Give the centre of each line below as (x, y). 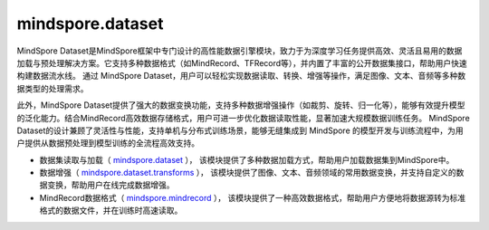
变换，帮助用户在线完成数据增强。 (110, 185)
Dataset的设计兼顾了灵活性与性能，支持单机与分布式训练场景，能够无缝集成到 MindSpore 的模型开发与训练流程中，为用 (240, 130)
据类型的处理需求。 (53, 88)
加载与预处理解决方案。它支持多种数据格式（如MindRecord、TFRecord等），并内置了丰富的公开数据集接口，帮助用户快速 (242, 62)
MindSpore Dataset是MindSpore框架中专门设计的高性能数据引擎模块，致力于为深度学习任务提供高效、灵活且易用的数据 (240, 51)
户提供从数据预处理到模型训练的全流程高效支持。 (108, 143)
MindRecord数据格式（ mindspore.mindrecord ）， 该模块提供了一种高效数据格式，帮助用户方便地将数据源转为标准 (253, 197)
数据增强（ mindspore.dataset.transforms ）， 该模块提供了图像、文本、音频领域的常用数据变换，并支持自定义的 (248, 173)
